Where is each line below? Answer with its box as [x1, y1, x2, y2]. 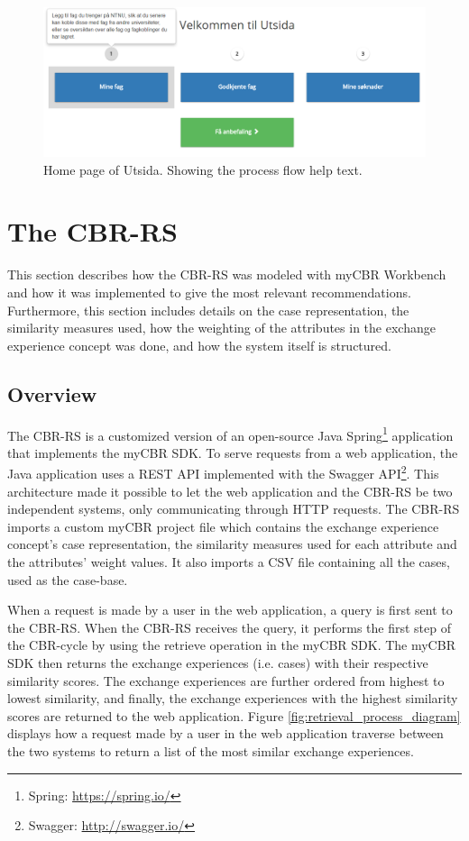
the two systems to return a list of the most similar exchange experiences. [7, 741, 414, 760]
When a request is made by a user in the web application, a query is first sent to [7, 600, 453, 619]
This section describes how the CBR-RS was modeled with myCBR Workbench [7, 265, 446, 284]
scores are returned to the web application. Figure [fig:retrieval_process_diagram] [7, 706, 461, 725]
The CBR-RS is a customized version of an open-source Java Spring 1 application [7, 423, 454, 444]
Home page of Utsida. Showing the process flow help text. [43, 160, 363, 178]
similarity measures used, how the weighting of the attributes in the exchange [7, 318, 436, 337]
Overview [7, 379, 97, 407]
